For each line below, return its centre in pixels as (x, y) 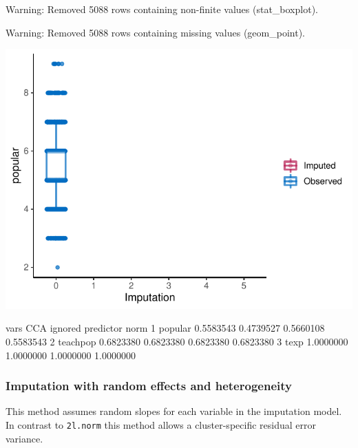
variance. (24, 438)
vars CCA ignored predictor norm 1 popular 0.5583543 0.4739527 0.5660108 (165, 328)
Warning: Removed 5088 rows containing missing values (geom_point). (155, 32)
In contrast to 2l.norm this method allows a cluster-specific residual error (161, 425)
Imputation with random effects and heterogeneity (149, 386)
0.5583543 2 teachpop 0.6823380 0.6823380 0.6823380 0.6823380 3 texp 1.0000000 (177, 342)
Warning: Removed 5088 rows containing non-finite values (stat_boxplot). (162, 9)
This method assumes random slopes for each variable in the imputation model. (174, 411)
